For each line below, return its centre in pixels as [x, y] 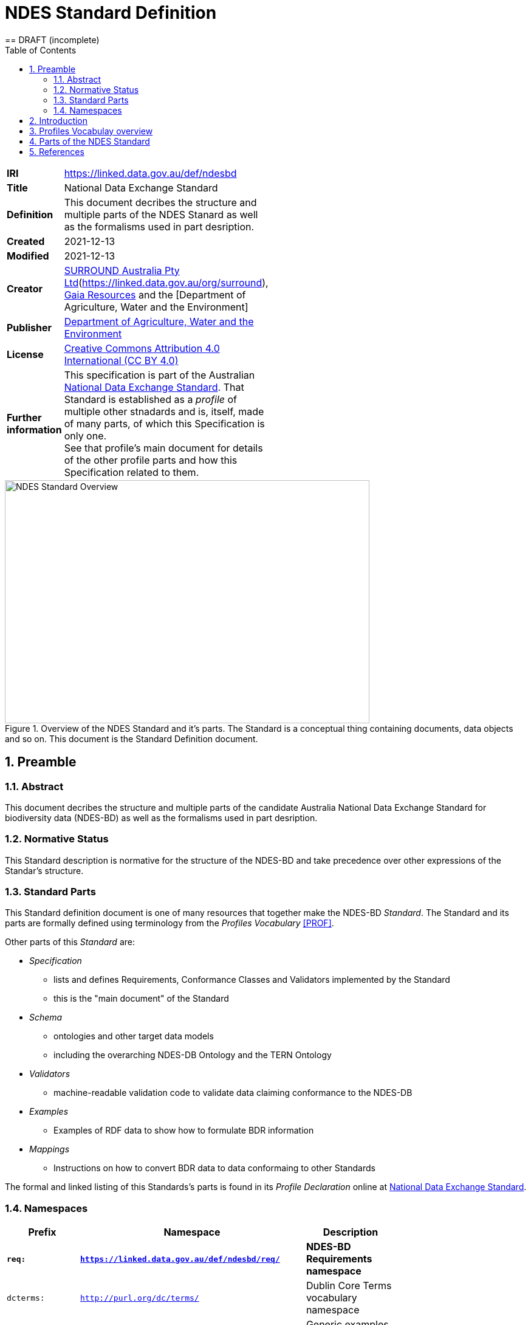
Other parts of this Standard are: [70, 942]
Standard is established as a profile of [150, 399]
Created [26, 241]
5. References [57, 151]
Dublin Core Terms [349, 1286]
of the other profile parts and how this [151, 460]
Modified [28, 256]
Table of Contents [41, 50]
